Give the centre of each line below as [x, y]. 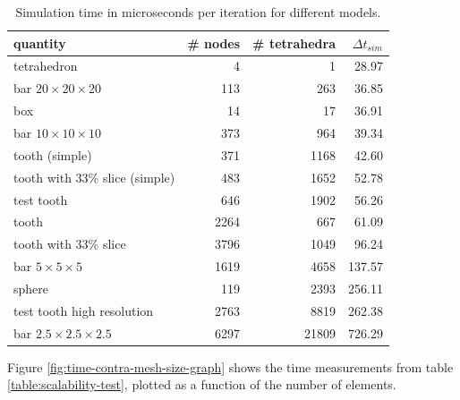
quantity [40, 43]
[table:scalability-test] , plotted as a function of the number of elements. [202, 384]
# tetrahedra [294, 43]
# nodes [214, 43]
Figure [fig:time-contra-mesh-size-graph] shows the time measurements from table [230, 366]
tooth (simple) [53, 154]
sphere [31, 288]
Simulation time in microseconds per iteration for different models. [198, 12]
